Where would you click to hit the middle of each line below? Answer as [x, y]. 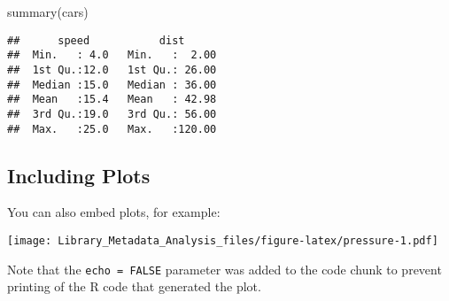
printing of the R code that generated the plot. [134, 286]
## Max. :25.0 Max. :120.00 [112, 129]
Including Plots [79, 175]
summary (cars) [48, 12]
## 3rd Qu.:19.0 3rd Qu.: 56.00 [112, 114]
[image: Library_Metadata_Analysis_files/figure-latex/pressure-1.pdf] [223, 240]
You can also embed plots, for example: [114, 212]
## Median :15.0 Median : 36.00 [112, 85]
